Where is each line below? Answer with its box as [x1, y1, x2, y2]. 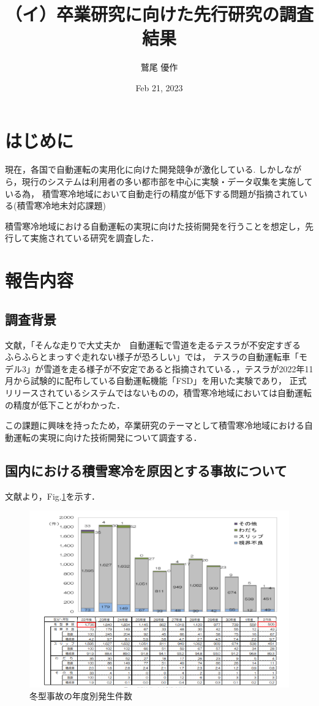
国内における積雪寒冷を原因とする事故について [5, 460, 287, 479]
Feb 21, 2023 [135, 81, 183, 94]
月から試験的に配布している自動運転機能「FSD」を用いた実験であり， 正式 [5, 374, 307, 387]
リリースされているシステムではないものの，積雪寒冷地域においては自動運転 [5, 386, 312, 399]
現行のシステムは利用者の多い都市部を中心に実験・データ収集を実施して [21, 175, 313, 188]
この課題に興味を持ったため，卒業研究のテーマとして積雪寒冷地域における [5, 419, 304, 432]
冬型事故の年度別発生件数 [29, 689, 132, 702]
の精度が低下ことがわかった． [5, 398, 125, 411]
